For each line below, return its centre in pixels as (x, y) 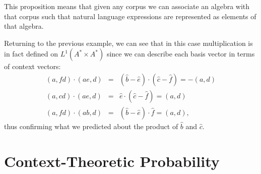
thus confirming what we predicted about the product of (91, 126)
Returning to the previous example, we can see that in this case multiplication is (128, 43)
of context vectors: (32, 66)
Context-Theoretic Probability (112, 161)
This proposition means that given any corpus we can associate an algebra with (127, 6)
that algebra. (24, 26)
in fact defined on (31, 54)
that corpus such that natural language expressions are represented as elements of (130, 16)
